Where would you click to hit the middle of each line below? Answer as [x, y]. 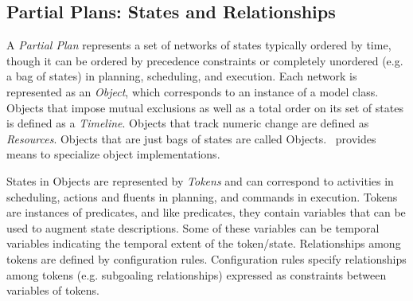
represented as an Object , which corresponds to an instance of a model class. [193, 91]
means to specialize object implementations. [113, 154]
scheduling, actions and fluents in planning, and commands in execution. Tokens [202, 196]
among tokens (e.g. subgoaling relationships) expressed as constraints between [197, 274]
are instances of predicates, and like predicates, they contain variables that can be [206, 212]
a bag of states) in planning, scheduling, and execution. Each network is [182, 76]
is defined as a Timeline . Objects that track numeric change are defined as [188, 123]
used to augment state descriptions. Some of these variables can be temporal [193, 227]
